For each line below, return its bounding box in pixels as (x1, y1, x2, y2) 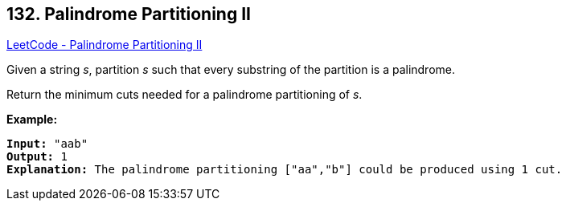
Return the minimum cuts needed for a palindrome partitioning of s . (6, 87, 363, 102)
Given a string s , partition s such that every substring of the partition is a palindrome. (6, 63, 456, 77)
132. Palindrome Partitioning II (6, 4, 251, 24)
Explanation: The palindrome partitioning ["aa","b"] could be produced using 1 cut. (6, 163, 563, 177)
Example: (6, 112, 58, 127)
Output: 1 (6, 150, 68, 164)
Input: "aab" (6, 137, 88, 151)
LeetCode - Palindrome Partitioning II (6, 38, 203, 52)
